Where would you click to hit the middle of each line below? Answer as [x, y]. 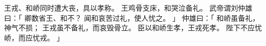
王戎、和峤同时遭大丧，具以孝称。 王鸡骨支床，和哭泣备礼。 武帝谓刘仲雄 [128, 8]
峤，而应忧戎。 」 [34, 37]
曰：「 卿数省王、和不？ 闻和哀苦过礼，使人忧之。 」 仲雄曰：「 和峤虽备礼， [132, 17]
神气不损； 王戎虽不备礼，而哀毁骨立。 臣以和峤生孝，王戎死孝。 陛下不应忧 [133, 28]
